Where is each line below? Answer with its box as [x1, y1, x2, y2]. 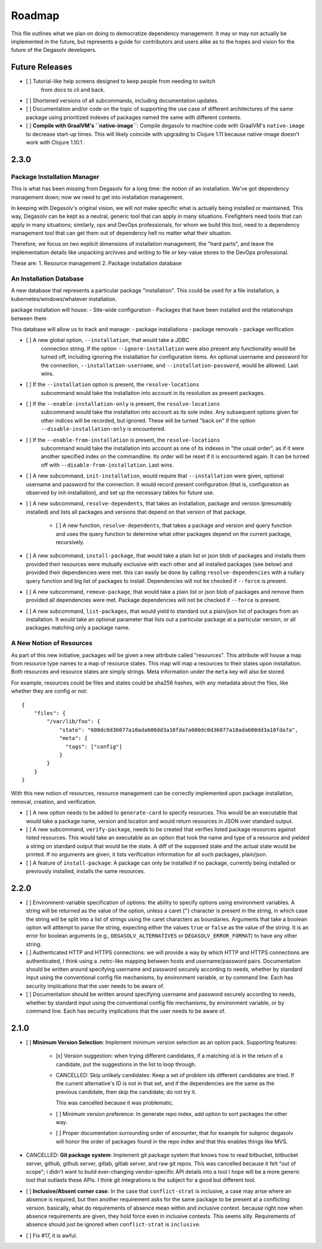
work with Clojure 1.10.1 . [26, 138, 86, 146]
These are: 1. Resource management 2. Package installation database [11, 260, 182, 267]
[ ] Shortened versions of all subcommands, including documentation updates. [26, 97, 219, 104]
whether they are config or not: [11, 687, 88, 695]
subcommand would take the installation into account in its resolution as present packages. [41, 389, 265, 396]
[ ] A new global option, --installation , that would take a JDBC [26, 337, 190, 344]
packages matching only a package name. [26, 624, 131, 631]
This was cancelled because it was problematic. [55, 1099, 174, 1106]
